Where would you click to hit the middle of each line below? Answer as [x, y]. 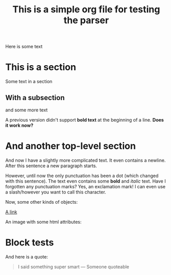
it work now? [19, 125]
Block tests [30, 243]
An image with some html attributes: [44, 222]
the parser [86, 20]
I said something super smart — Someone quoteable [73, 267]
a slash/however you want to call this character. [56, 192]
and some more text [26, 110]
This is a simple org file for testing [86, 9]
